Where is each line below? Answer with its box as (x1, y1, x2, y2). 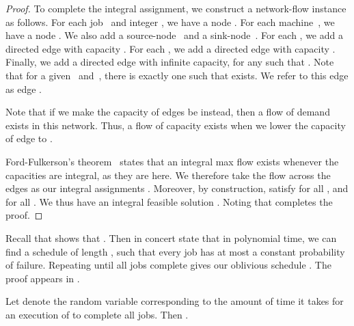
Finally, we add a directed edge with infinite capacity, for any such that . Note (5, 55, 334, 69)
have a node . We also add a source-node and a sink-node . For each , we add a (5, 28, 343, 42)
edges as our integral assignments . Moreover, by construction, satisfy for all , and (5, 181, 349, 195)
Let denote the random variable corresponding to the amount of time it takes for (5, 294, 344, 308)
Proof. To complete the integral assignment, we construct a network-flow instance (5, 1, 346, 15)
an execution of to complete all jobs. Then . (5, 307, 189, 321)
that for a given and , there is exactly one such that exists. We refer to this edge (5, 68, 349, 82)
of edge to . (5, 131, 53, 146)
